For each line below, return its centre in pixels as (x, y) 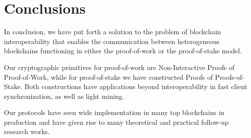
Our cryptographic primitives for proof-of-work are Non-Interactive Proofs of (119, 67)
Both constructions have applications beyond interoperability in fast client (136, 86)
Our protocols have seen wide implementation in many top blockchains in (114, 112)
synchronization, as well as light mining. (64, 96)
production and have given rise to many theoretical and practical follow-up (116, 122)
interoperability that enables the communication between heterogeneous (112, 41)
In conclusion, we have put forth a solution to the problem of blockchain (113, 32)
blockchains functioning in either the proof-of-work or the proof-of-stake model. (123, 51)
